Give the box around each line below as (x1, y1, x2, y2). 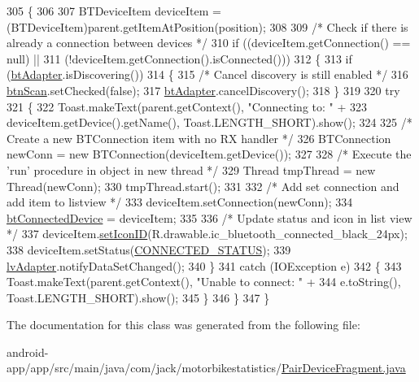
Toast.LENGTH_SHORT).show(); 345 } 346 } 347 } (7, 289, 270, 306)
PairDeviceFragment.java (281, 359, 406, 376)
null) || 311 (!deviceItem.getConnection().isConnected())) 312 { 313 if (7, 50, 352, 67)
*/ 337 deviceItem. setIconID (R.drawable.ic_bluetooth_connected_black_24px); (7, 225, 408, 242)
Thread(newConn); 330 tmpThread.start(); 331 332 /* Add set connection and (7, 177, 399, 194)
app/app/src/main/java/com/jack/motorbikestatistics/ (7, 359, 282, 376)
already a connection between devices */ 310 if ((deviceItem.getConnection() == (7, 34, 411, 51)
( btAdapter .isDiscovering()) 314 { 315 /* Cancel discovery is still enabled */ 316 (7, 66, 408, 83)
